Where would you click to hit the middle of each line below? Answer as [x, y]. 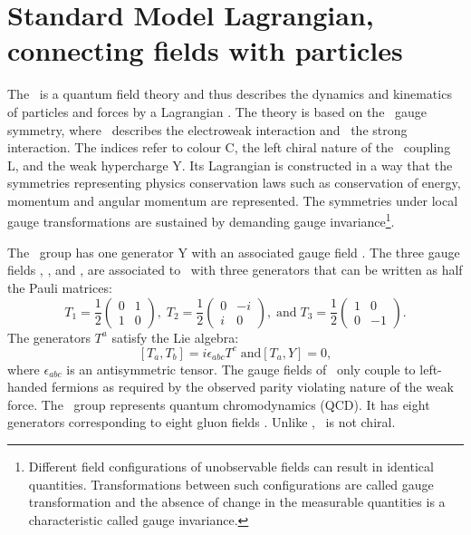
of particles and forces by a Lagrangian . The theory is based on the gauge [217, 111]
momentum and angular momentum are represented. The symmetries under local [233, 200]
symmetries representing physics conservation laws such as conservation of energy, [234, 183]
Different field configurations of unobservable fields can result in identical [231, 466]
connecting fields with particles [205, 50]
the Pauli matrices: [60, 287]
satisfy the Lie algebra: [175, 337]
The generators [49, 337]
